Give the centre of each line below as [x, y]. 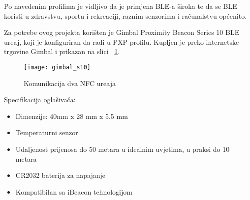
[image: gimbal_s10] [57, 67]
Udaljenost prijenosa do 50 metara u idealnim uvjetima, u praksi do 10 [123, 149]
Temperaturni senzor [47, 132]
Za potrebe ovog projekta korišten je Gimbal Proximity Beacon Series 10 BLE [122, 32]
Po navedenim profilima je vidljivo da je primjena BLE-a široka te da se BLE [121, 6]
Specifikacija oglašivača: [40, 100]
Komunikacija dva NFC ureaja [70, 83]
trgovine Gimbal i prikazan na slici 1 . [62, 51]
